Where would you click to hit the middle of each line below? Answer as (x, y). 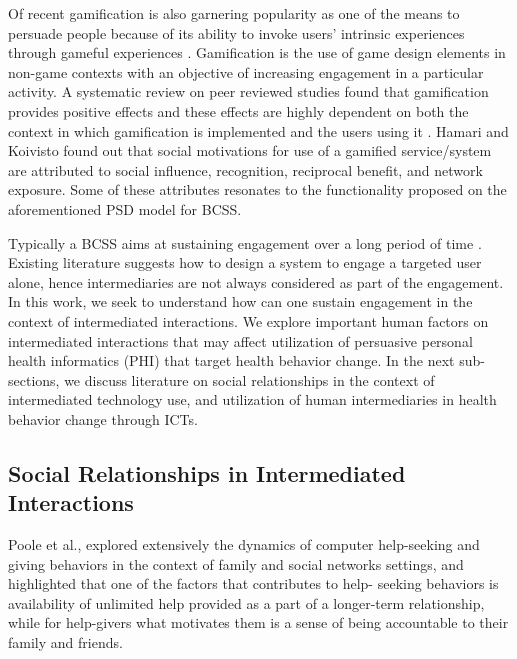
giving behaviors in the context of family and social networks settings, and (236, 563)
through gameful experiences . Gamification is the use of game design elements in (257, 52)
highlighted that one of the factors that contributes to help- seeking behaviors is (253, 583)
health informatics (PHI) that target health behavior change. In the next (231, 360)
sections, (34, 379)
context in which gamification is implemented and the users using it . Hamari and (258, 130)
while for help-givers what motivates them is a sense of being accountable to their (258, 622)
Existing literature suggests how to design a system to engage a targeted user (245, 262)
